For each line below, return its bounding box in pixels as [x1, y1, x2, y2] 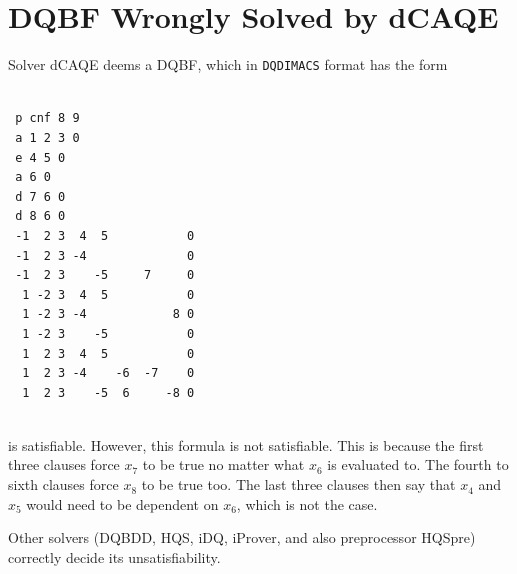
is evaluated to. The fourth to [327, 454, 509, 475]
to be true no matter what [142, 454, 305, 475]
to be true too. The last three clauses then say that [141, 474, 456, 495]
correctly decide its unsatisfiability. [8, 546, 221, 567]
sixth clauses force [8, 474, 119, 495]
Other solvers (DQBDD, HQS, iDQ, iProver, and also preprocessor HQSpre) [8, 527, 476, 548]
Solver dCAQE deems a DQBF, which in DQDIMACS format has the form [8, 54, 448, 75]
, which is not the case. [236, 493, 378, 514]
